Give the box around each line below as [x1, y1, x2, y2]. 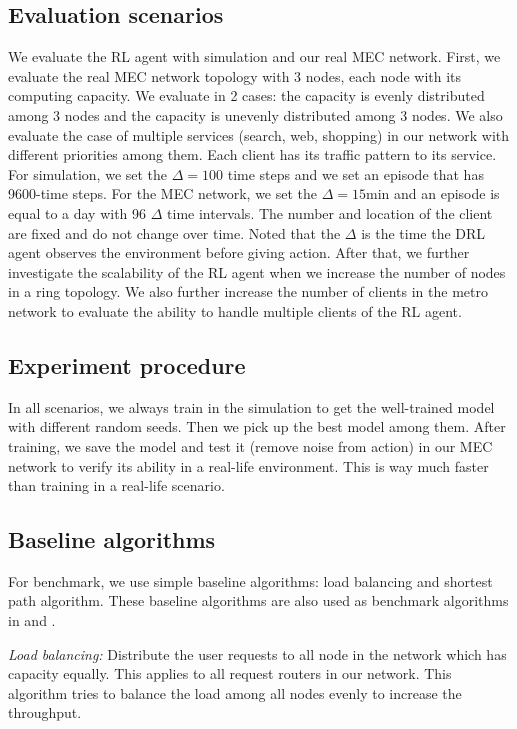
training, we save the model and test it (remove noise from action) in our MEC [8, 435, 493, 456]
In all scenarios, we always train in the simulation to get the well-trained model [8, 396, 495, 417]
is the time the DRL [361, 222, 486, 243]
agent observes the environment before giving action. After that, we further [8, 242, 470, 263]
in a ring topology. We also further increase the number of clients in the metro [8, 281, 488, 302]
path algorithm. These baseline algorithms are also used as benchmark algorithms [8, 590, 509, 611]
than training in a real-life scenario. [8, 475, 225, 496]
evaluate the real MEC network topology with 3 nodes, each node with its [8, 65, 462, 86]
